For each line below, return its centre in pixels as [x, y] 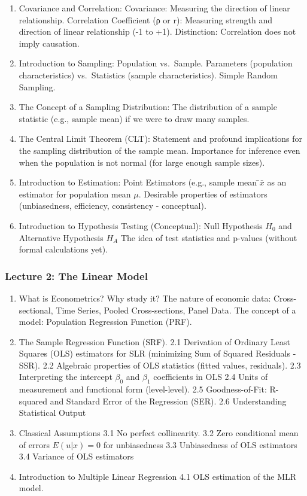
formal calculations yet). [63, 249]
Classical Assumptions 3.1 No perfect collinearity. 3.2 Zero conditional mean [159, 433]
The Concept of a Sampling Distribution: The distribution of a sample [148, 107]
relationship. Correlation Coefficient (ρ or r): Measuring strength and [146, 19]
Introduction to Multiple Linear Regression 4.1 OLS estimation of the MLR [158, 476]
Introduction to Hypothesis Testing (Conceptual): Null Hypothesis [141, 225]
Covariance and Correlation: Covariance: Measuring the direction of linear [154, 8]
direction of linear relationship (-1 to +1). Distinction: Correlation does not [157, 31]
